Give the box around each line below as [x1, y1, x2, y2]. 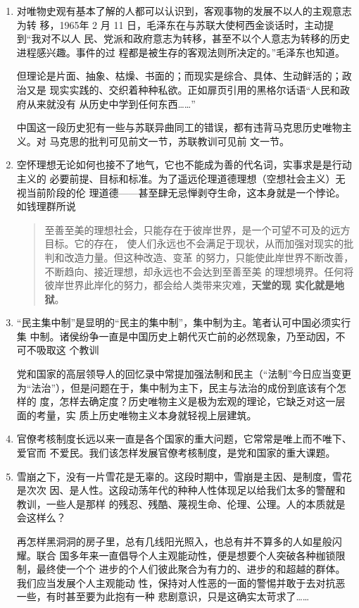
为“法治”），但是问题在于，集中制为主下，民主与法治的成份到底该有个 [16, 380, 337, 395]
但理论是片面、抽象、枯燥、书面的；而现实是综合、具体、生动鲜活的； [16, 68, 342, 83]
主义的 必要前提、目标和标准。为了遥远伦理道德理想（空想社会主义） [16, 170, 336, 185]
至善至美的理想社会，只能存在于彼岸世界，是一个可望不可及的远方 [44, 222, 351, 237]
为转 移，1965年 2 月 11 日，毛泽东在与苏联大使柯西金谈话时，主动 [16, 17, 325, 32]
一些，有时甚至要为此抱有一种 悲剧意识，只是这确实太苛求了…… [16, 589, 310, 604]
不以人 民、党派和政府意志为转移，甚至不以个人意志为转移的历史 [51, 31, 351, 46]
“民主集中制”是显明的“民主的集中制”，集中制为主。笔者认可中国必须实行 [16, 315, 351, 330]
